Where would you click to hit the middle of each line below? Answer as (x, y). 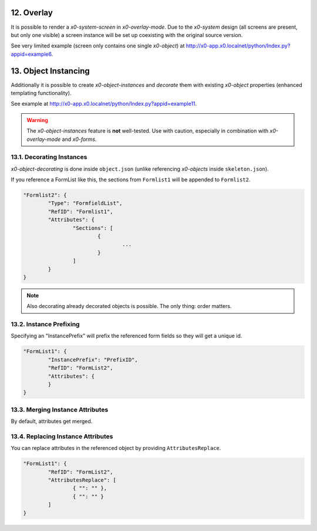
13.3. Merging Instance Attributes (60, 410)
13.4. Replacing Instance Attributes (62, 436)
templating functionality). (41, 93)
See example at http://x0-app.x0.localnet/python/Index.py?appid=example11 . (104, 104)
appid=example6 (31, 54)
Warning (37, 120)
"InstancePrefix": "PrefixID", (93, 360)
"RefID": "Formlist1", (81, 212)
